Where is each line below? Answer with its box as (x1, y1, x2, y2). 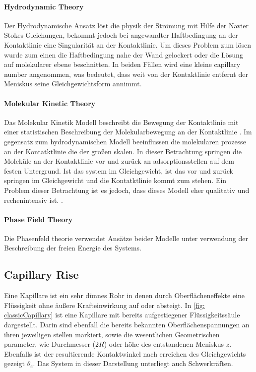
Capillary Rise (4, 267, 79, 282)
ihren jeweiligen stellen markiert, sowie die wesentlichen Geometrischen (4, 329, 220, 339)
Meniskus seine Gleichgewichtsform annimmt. (4, 78, 142, 89)
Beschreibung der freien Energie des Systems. (4, 243, 141, 253)
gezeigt (4, 358, 25, 369)
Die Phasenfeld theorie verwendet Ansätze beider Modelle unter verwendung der (4, 233, 248, 243)
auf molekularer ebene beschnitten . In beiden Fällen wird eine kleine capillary (4, 59, 241, 69)
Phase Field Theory (4, 214, 73, 224)
